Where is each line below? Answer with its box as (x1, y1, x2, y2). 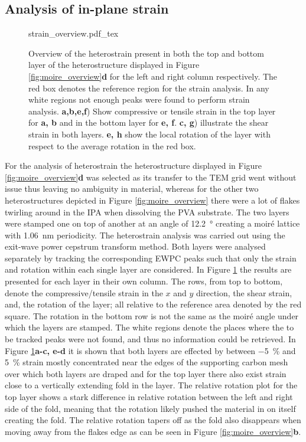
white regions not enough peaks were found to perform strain (28, 93, 250, 106)
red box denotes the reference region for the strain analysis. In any (28, 81, 269, 94)
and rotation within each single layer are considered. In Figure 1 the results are (5, 263, 292, 276)
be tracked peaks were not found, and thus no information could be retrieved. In (5, 333, 296, 345)
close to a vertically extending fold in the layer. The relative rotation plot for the (5, 379, 298, 391)
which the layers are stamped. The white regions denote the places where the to (5, 321, 294, 333)
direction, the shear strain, (196, 286, 292, 299)
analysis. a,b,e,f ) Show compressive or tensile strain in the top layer (28, 104, 276, 117)
